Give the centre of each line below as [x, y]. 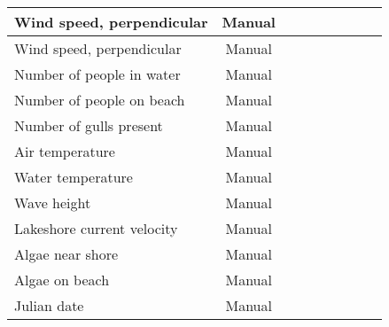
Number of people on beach [100, 100]
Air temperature [65, 151]
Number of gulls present [89, 125]
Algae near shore [66, 254]
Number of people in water [97, 74]
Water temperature [74, 177]
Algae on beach [62, 280]
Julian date [49, 305]
